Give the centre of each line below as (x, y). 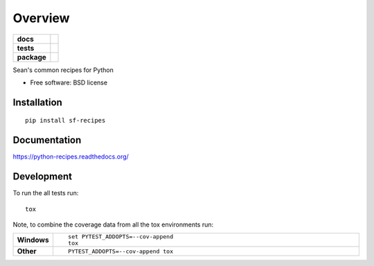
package (32, 57)
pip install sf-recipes (65, 121)
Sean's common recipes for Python (63, 70)
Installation (37, 102)
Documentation (47, 140)
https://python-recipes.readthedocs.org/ (71, 157)
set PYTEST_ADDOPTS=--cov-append (121, 237)
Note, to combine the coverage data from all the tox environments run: (113, 224)
